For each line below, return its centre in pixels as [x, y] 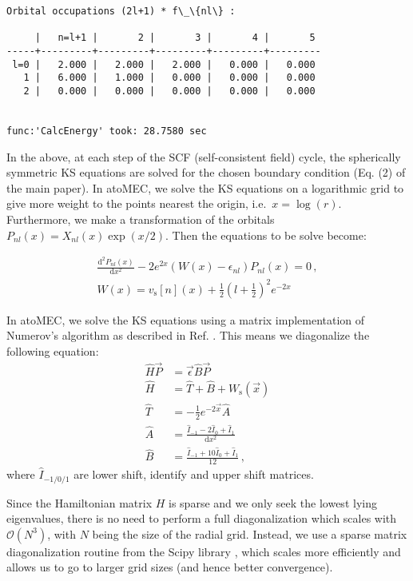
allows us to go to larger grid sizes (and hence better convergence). [170, 567]
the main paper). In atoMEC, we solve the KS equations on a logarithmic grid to [205, 187]
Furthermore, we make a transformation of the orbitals [141, 219]
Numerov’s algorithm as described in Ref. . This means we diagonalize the [188, 335]
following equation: [53, 350]
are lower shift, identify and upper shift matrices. [194, 474]
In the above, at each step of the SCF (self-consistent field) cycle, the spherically [204, 156]
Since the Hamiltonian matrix [79, 502]
